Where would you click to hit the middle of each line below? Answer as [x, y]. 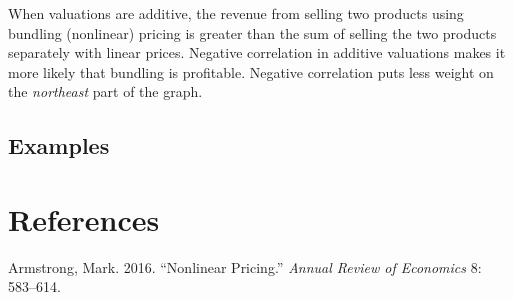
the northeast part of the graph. [105, 91]
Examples [59, 145]
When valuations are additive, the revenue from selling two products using [236, 13]
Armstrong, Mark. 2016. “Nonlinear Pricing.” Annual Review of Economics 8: [245, 266]
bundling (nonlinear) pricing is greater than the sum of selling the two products [252, 32]
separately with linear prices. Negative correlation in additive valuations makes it [257, 52]
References [84, 218]
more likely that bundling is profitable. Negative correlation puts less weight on [251, 71]
